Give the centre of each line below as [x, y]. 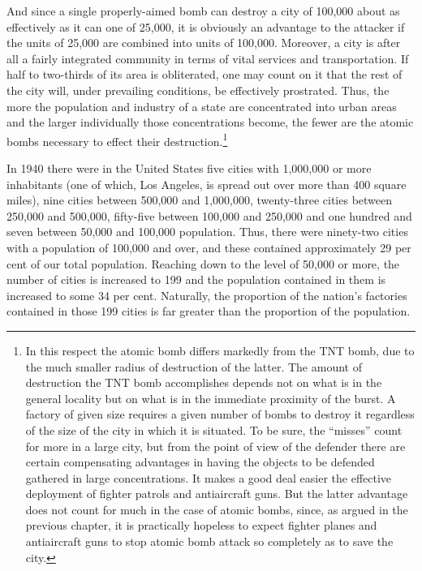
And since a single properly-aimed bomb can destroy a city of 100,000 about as [203, 11]
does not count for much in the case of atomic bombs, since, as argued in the [217, 509]
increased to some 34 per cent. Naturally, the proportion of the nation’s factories [207, 295]
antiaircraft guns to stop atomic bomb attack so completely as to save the [209, 541]
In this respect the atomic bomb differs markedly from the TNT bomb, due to [220, 350]
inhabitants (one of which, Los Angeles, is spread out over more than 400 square [207, 184]
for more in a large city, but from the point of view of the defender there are [215, 446]
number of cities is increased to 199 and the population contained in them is [196, 279]
